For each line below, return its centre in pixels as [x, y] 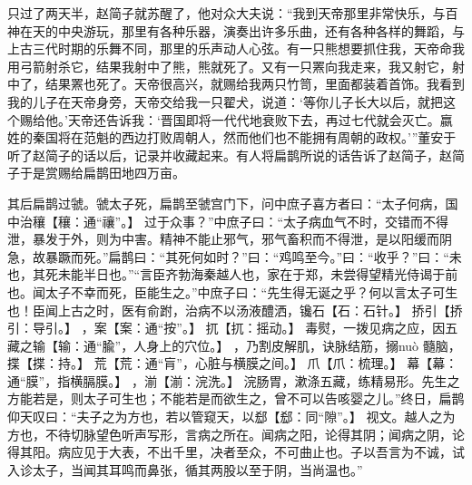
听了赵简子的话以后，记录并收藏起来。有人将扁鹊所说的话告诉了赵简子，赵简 [236, 155]
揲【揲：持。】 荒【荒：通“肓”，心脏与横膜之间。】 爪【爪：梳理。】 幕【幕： [233, 363]
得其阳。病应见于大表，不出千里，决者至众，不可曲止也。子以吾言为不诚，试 [236, 452]
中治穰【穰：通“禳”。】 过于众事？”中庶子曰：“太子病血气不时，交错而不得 [228, 221]
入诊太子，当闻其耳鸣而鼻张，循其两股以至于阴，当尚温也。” [185, 469]
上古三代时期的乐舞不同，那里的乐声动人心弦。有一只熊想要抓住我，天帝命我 [236, 48]
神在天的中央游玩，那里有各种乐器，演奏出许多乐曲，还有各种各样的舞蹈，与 [236, 30]
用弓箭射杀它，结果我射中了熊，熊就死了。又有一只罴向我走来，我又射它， [230, 66]
